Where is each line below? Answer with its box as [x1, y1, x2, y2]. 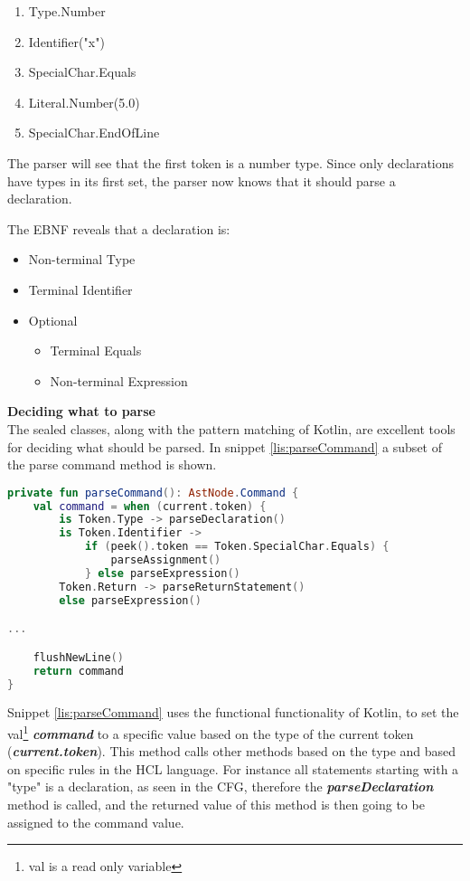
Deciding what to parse [7, 402, 155, 421]
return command [33, 664, 124, 677]
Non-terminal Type [28, 250, 136, 269]
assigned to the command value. [7, 812, 184, 831]
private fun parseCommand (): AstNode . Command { [7, 486, 299, 499]
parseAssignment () [110, 554, 221, 567]
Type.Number [28, 2, 106, 20]
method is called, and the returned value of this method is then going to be [7, 795, 425, 813]
